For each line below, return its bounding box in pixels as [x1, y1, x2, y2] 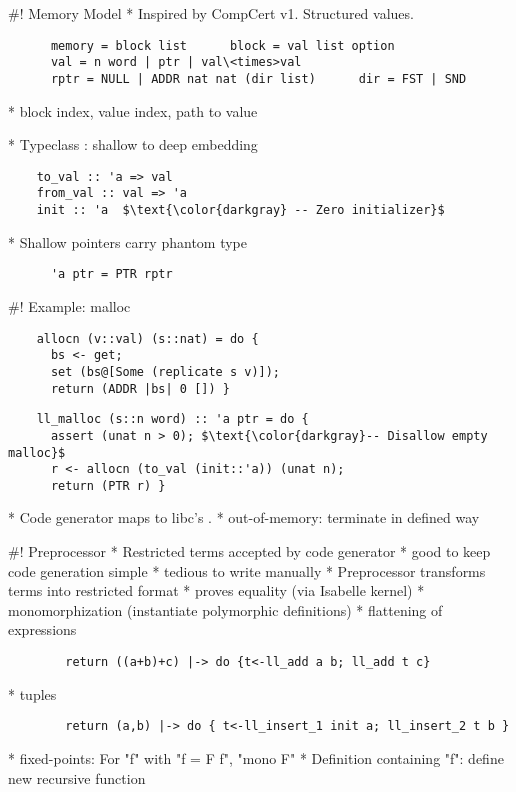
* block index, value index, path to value [8, 100, 258, 121]
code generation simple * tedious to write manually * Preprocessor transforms [8, 560, 486, 581]
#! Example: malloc [8, 295, 131, 316]
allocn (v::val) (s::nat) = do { [36, 331, 259, 346]
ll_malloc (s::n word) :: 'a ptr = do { [36, 412, 309, 427]
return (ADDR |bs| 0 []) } [50, 381, 230, 396]
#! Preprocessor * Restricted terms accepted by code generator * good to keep [8, 541, 491, 562]
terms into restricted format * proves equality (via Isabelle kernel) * [8, 580, 425, 601]
